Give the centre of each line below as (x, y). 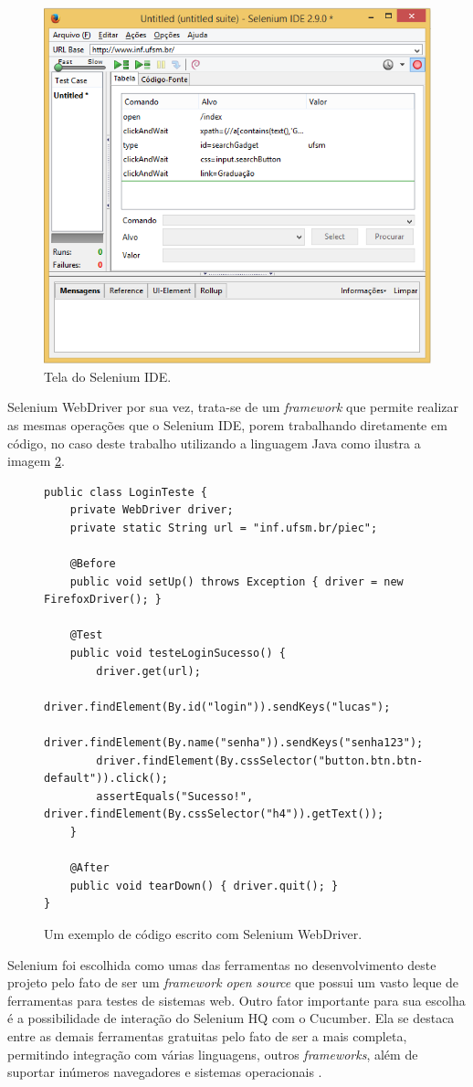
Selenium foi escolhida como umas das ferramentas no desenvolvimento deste (222, 964)
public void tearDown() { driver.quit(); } (204, 886)
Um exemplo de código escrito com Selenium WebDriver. (203, 933)
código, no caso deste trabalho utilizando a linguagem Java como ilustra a (214, 443)
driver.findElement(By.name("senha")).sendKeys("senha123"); (234, 743)
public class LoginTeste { (126, 492)
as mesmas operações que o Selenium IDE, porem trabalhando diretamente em (227, 424)
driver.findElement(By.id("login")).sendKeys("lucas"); (217, 707)
